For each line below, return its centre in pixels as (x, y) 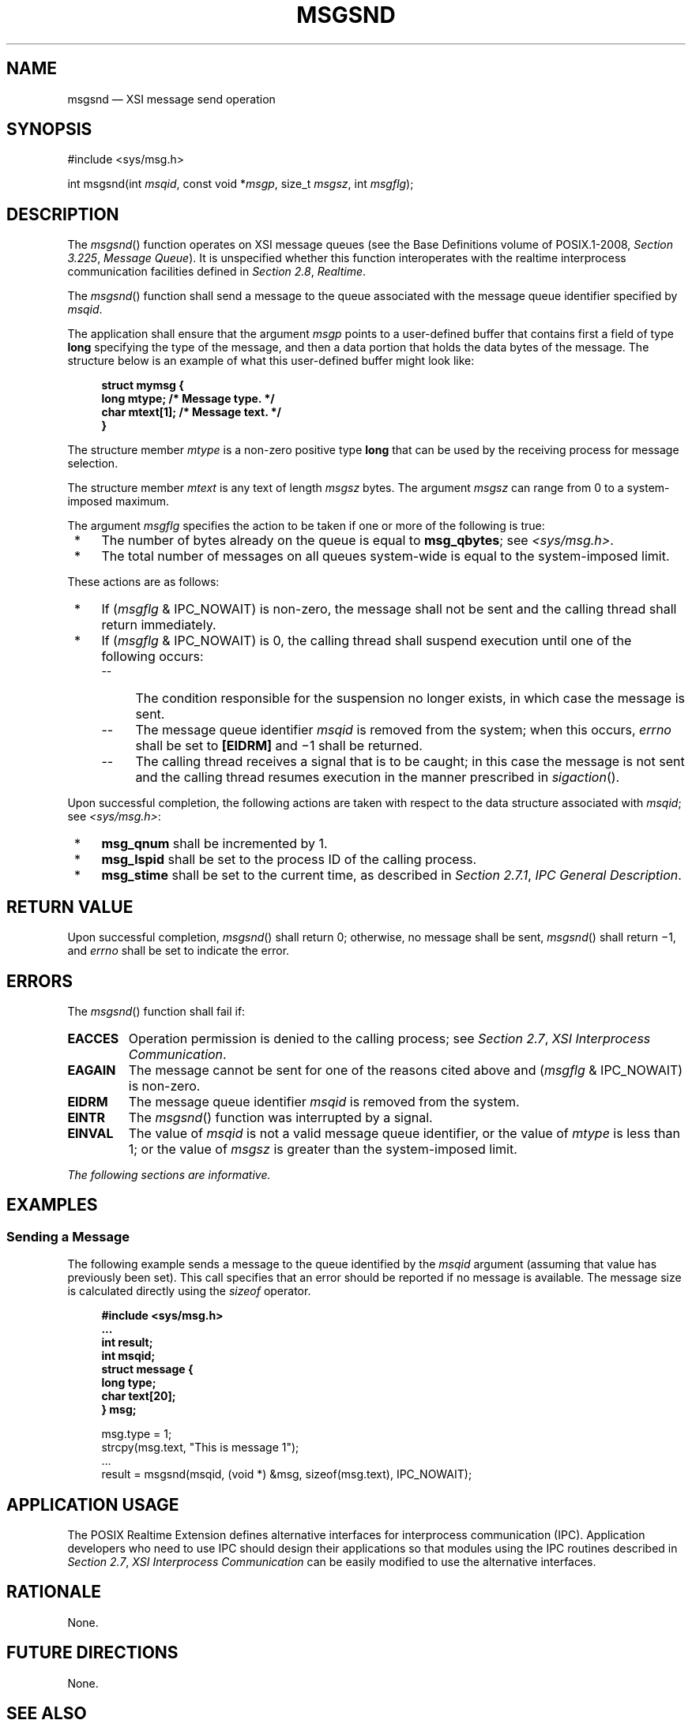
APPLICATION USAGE (93, 1504)
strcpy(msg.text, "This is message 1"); (200, 1448)
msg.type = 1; (137, 1434)
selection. (93, 464)
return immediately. (159, 625)
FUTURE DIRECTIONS (92, 1653)
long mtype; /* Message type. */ (188, 399)
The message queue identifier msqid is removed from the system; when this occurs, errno (403, 730)
